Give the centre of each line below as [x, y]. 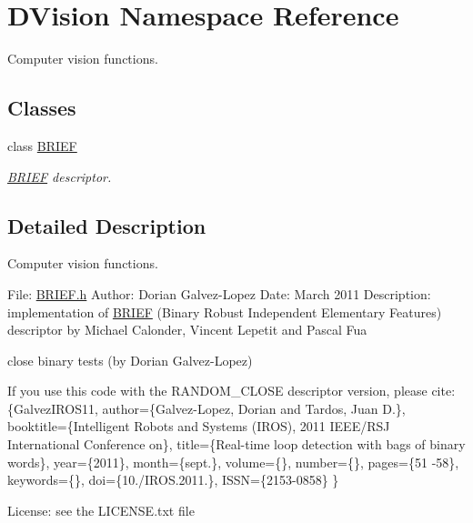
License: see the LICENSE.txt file [101, 510]
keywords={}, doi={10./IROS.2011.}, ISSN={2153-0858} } [173, 480]
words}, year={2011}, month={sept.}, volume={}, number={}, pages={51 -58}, [233, 462]
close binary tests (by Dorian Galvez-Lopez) [130, 360]
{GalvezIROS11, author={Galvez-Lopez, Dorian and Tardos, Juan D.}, [206, 408]
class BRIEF [42, 145]
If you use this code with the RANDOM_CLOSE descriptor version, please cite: [231, 391]
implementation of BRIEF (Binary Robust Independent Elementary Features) [225, 312]
